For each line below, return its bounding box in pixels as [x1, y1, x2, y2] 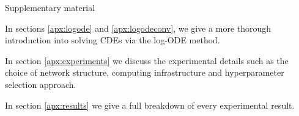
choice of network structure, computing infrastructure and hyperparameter [5, 66, 284, 79]
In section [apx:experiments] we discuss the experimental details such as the [5, 54, 289, 67]
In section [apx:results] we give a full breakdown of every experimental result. [5, 98, 295, 111]
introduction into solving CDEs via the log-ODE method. [5, 34, 220, 46]
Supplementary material [5, 1, 95, 13]
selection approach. [5, 78, 76, 90]
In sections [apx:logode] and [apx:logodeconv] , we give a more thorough [5, 21, 271, 34]
